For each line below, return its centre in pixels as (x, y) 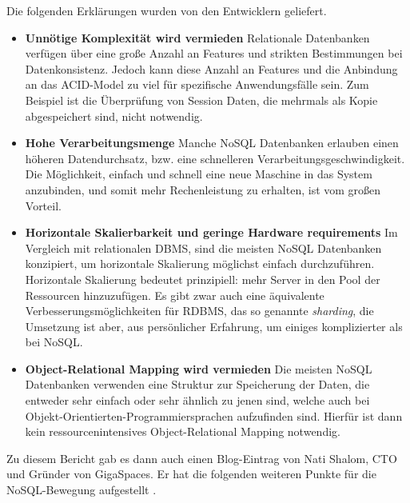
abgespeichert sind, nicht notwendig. (114, 116)
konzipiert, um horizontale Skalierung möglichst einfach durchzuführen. (200, 263)
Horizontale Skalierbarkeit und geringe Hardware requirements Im (211, 232)
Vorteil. (43, 205)
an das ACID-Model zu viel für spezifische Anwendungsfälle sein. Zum (197, 84)
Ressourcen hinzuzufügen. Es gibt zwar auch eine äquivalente (175, 295)
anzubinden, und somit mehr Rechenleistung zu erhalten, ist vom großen (203, 189)
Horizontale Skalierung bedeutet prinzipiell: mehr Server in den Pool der (203, 279)
